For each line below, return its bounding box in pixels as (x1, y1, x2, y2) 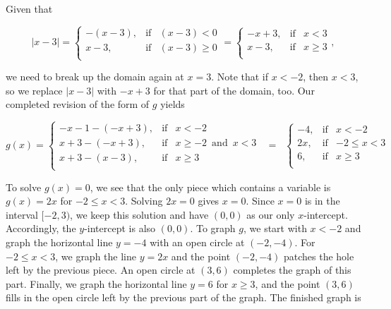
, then (303, 69, 329, 84)
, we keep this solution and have (70, 207, 209, 222)
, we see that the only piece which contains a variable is (90, 179, 331, 194)
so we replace (6, 83, 63, 97)
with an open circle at (150, 234, 245, 249)
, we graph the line (55, 248, 136, 263)
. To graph (190, 221, 236, 236)
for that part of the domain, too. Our (153, 83, 315, 97)
